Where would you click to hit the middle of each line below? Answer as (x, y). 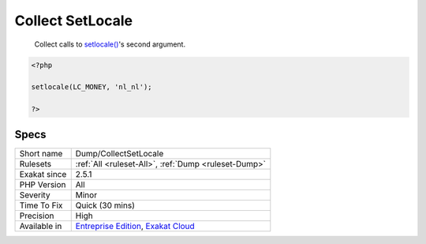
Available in (41, 226)
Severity (35, 195)
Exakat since (43, 174)
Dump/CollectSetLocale (120, 153)
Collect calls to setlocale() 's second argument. (110, 44)
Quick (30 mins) (105, 205)
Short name (41, 153)
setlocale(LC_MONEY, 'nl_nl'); (92, 87)
